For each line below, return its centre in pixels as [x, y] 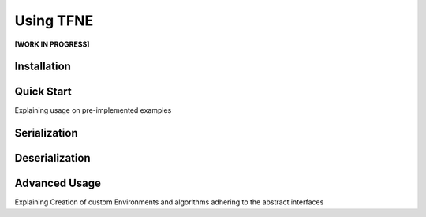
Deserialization [52, 158]
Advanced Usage [58, 183]
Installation [43, 67]
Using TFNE [54, 21]
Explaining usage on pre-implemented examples [93, 110]
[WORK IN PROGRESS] [52, 44]
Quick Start [43, 92]
